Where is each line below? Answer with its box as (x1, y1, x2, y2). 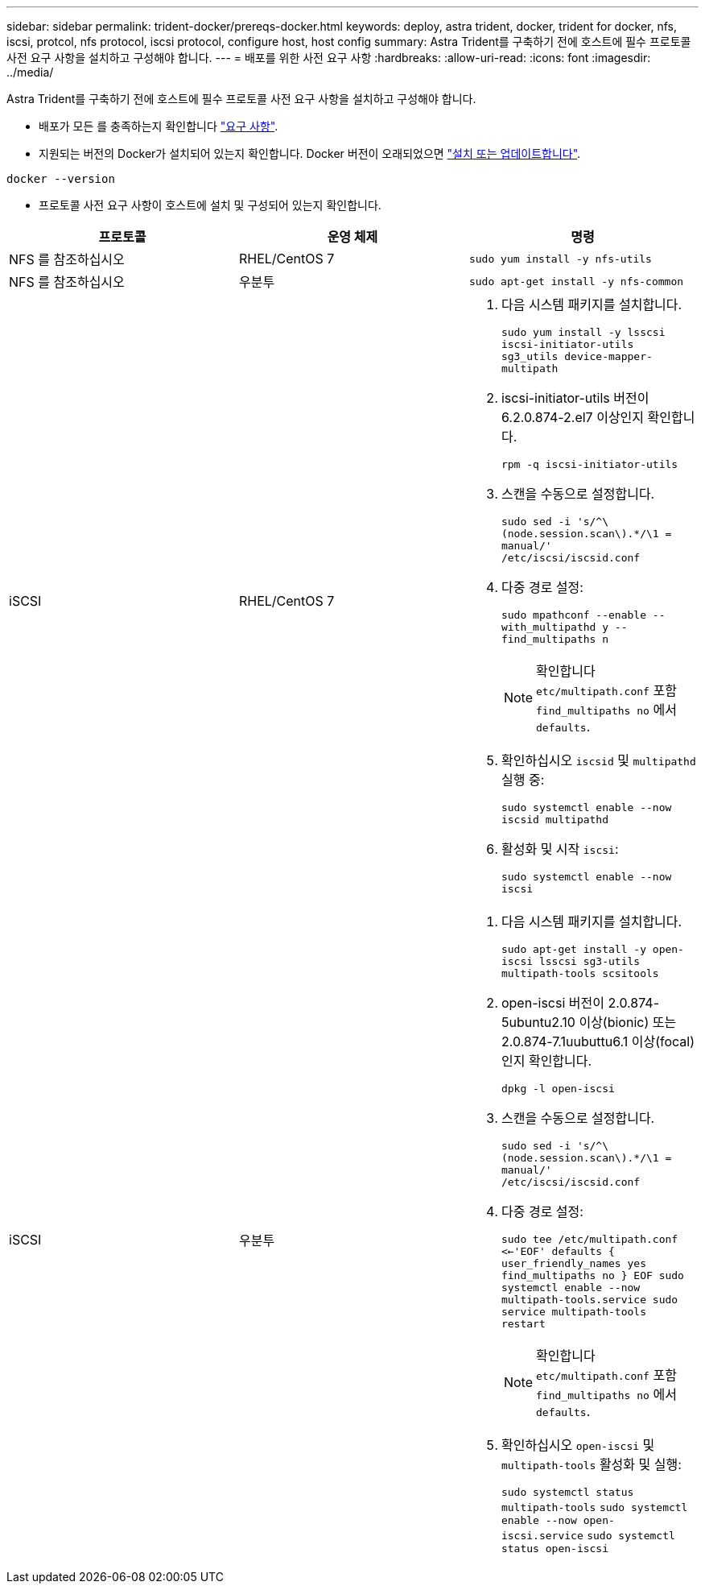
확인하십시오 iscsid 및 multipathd (501, 752, 696, 768)
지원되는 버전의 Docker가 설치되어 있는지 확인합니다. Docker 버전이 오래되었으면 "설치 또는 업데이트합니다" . (39, 147, 581, 160)
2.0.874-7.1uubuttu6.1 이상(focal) (501, 1033, 695, 1050)
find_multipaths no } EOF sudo (501, 1269, 684, 1282)
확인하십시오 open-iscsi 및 (501, 1437, 655, 1453)
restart (501, 1318, 546, 1330)
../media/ (6, 65, 54, 79)
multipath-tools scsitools (501, 967, 659, 979)
